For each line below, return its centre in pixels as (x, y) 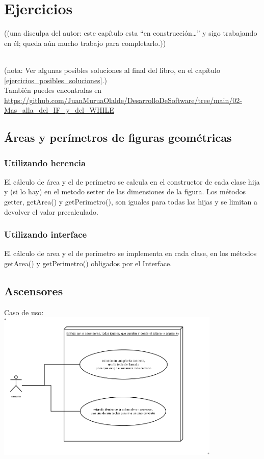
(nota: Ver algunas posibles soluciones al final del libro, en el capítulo (112, 70)
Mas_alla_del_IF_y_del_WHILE (59, 110)
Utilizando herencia (45, 162)
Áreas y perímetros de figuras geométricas (118, 137)
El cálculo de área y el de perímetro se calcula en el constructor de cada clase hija (132, 181)
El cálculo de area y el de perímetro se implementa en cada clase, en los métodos (130, 253)
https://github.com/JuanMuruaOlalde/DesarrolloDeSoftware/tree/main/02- (123, 100)
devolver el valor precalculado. (51, 211)
